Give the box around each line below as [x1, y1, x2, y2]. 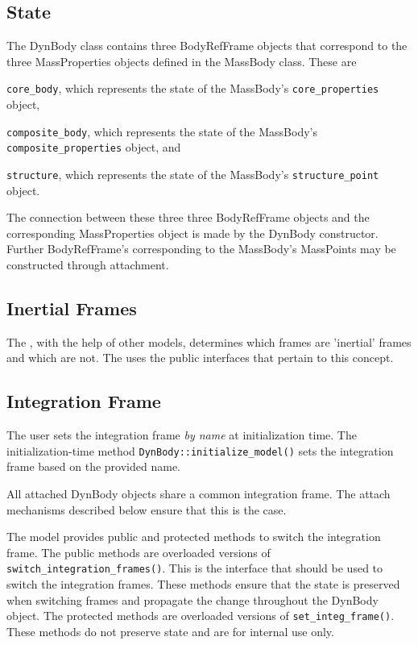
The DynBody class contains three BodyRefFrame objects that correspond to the [6, 37, 408, 54]
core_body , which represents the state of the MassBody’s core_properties [6, 80, 379, 97]
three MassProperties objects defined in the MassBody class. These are [6, 52, 357, 69]
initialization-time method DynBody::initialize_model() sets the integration [6, 442, 394, 459]
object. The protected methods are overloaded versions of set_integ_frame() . [6, 607, 395, 624]
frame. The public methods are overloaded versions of [6, 543, 271, 560]
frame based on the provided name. [6, 458, 180, 475]
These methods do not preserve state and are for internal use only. [6, 622, 334, 639]
